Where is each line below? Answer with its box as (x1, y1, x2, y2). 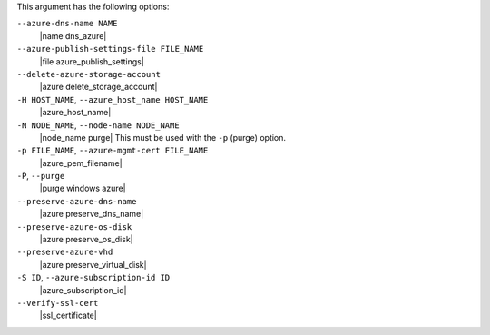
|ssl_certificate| (39, 310, 97, 321)
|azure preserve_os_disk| (39, 234, 133, 245)
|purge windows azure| (39, 182, 126, 194)
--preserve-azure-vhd (16, 247, 113, 258)
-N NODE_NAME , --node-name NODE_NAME (16, 119, 181, 131)
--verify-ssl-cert (16, 298, 99, 308)
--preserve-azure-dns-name (16, 196, 137, 206)
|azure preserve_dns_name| (39, 209, 144, 220)
